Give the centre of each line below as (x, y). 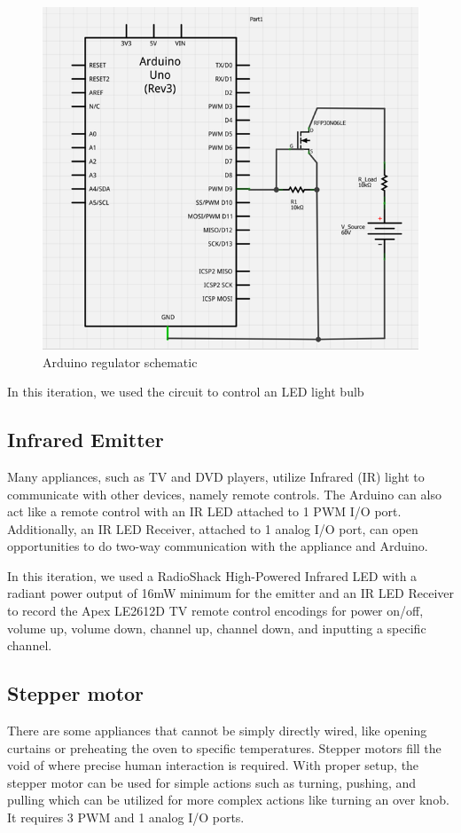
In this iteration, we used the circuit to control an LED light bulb (186, 392)
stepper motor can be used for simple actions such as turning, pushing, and (212, 782)
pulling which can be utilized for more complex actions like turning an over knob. (228, 800)
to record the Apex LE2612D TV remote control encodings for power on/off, (215, 611)
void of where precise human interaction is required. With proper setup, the (213, 765)
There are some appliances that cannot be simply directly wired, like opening (217, 731)
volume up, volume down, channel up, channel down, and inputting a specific (217, 628)
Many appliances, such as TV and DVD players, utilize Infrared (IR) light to (216, 476)
